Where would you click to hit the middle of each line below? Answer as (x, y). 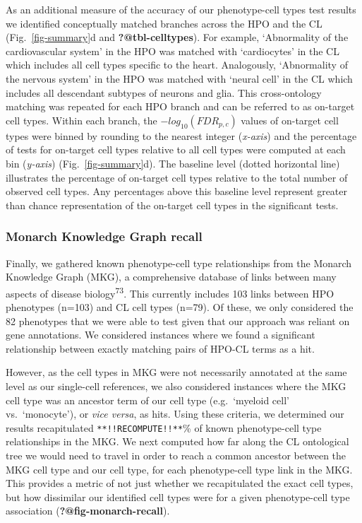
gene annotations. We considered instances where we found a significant (161, 335)
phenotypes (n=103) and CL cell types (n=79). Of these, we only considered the (180, 306)
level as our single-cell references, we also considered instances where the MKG (176, 386)
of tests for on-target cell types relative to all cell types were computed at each (176, 149)
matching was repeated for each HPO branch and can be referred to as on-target (180, 106)
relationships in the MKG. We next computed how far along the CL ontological (177, 441)
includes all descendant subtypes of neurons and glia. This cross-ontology (164, 92)
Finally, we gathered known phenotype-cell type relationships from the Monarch (179, 263)
